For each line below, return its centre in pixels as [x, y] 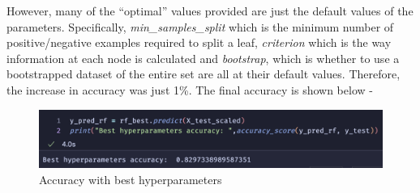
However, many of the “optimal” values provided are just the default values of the [210, 10]
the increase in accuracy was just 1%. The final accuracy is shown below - [190, 89]
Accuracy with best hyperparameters [131, 180]
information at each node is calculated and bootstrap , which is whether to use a [203, 58]
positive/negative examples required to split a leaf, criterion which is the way [199, 42]
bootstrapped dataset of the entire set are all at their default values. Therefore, [204, 74]
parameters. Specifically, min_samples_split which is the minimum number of [200, 26]
